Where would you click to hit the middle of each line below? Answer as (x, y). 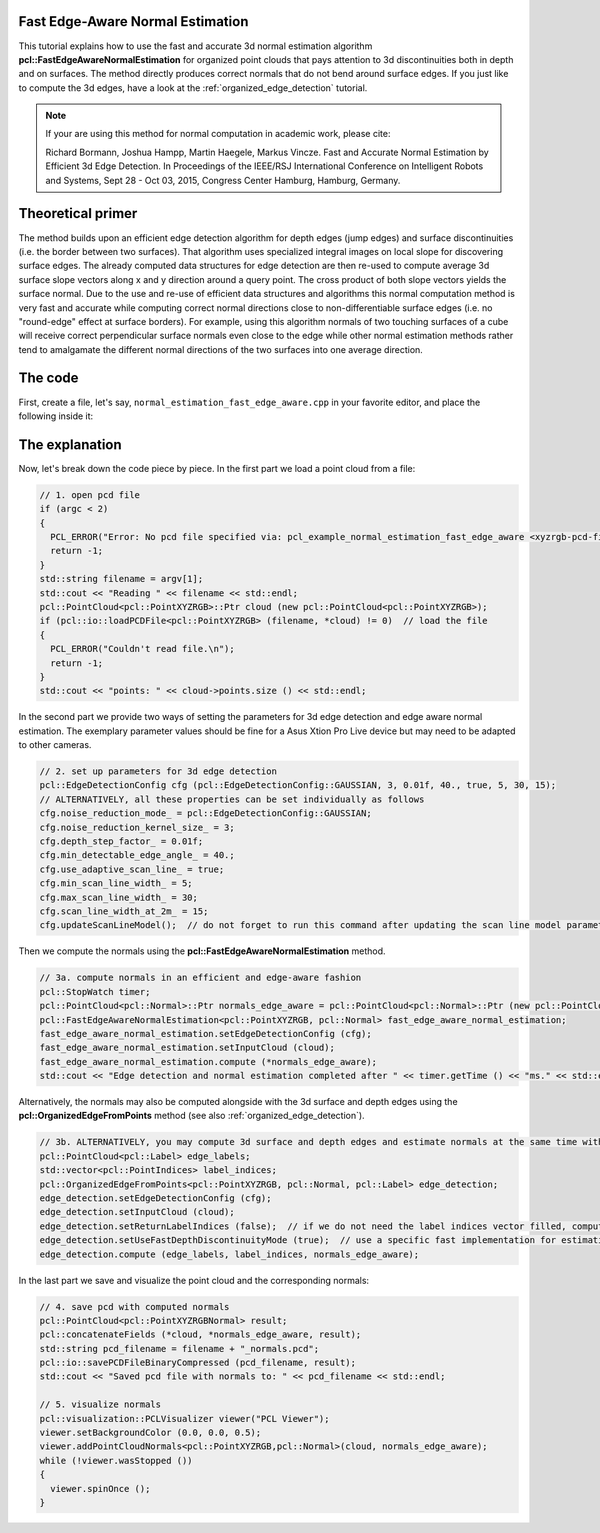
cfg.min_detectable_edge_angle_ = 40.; (137, 855)
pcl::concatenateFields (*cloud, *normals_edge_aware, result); (200, 1334)
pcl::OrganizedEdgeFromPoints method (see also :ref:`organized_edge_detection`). (191, 1116)
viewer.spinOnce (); (100, 1488)
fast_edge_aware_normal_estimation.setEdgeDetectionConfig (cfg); (205, 1033)
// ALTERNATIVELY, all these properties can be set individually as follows (232, 799)
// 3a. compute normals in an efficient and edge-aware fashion (200, 978)
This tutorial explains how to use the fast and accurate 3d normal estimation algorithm (195, 46)
